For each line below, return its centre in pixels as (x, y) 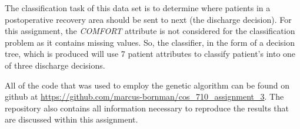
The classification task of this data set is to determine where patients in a (138, 8)
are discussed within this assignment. (71, 119)
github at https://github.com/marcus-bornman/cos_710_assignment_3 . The (144, 96)
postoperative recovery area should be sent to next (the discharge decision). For (148, 19)
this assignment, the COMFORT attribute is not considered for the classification (150, 31)
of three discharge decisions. (55, 65)
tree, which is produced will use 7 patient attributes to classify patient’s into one (150, 54)
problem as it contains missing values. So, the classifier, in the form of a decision (150, 42)
